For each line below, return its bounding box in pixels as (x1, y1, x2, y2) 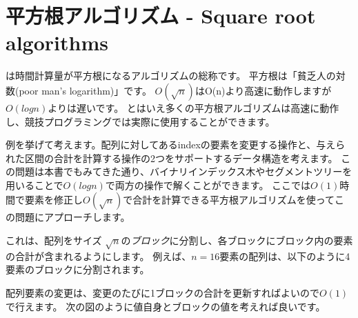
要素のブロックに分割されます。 (6, 262, 150, 277)
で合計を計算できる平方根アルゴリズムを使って (123, 192, 335, 207)
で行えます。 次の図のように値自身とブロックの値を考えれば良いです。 (6, 299, 326, 313)
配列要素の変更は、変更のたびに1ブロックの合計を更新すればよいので (6, 286, 319, 300)
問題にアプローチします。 (14, 210, 130, 224)
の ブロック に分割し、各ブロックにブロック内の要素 (121, 233, 353, 248)
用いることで (6, 177, 63, 192)
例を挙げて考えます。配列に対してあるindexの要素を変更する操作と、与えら (6, 137, 346, 152)
